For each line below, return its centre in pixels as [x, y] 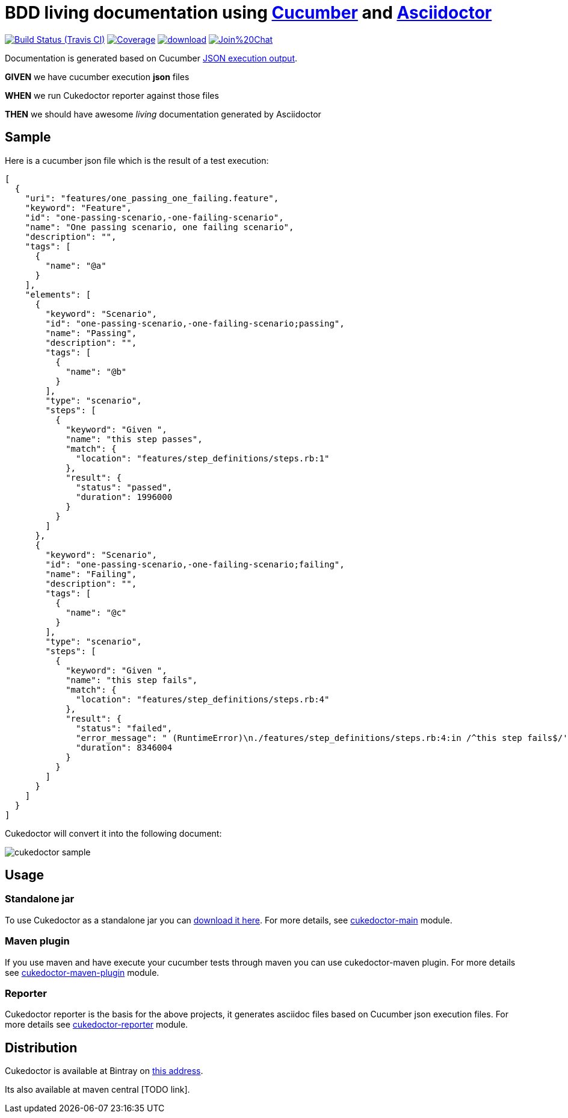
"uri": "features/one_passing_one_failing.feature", [152, 198]
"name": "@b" [96, 371]
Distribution [41, 1048]
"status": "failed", [124, 728]
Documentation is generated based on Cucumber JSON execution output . [151, 58]
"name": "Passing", [91, 333]
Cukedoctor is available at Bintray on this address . [104, 1071]
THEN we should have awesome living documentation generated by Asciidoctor [163, 114]
